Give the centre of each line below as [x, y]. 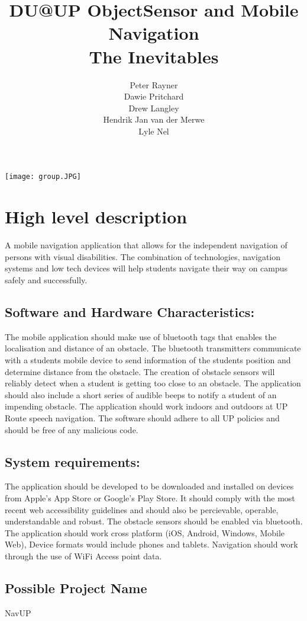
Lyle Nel [154, 131]
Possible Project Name [76, 588]
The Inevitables [154, 56]
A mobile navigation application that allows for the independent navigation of [146, 245]
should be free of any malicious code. [72, 429]
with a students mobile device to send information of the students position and [148, 360]
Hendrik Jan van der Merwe [154, 119]
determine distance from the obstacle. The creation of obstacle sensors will [140, 371]
